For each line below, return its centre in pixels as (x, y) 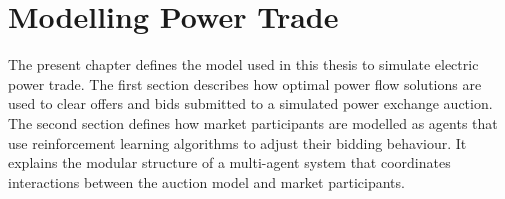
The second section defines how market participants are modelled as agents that (253, 122)
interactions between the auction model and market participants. (206, 181)
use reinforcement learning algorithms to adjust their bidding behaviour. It (237, 142)
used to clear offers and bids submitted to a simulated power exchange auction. (250, 103)
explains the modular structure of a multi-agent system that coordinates (229, 162)
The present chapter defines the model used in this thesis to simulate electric (243, 64)
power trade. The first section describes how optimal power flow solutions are (245, 83)
